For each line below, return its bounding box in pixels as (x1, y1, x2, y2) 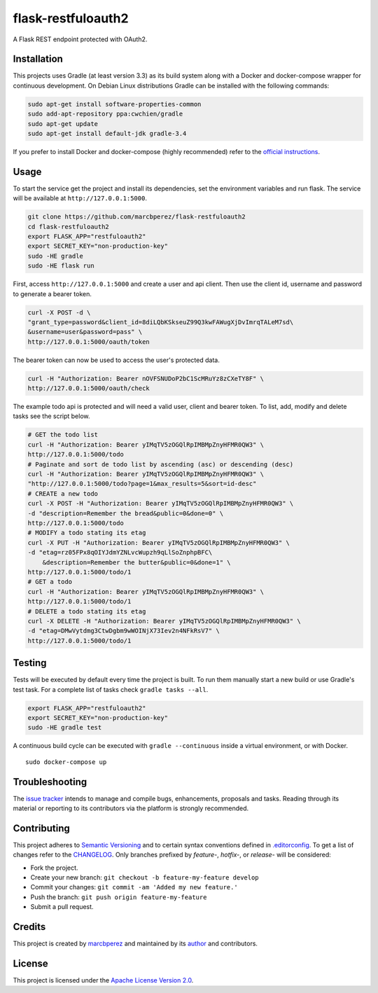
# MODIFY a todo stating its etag (27, 529, 146, 537)
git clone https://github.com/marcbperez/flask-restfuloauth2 (27, 213, 246, 221)
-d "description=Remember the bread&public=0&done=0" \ (27, 509, 224, 518)
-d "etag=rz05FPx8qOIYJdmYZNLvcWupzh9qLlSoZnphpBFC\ (27, 548, 213, 557)
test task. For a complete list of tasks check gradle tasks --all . (13, 685, 209, 693)
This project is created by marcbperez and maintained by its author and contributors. (13, 939, 258, 948)
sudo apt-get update (27, 120, 98, 127)
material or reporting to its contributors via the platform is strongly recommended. (13, 804, 249, 812)
